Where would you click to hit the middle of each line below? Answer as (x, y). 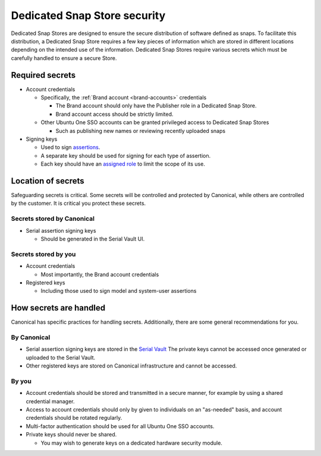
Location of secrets (48, 181)
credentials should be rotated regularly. (74, 418)
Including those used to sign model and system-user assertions (119, 291)
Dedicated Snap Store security (88, 15)
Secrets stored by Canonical (53, 218)
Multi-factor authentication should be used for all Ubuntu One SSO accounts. (120, 426)
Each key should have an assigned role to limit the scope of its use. (123, 164)
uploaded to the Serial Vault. (61, 357)
